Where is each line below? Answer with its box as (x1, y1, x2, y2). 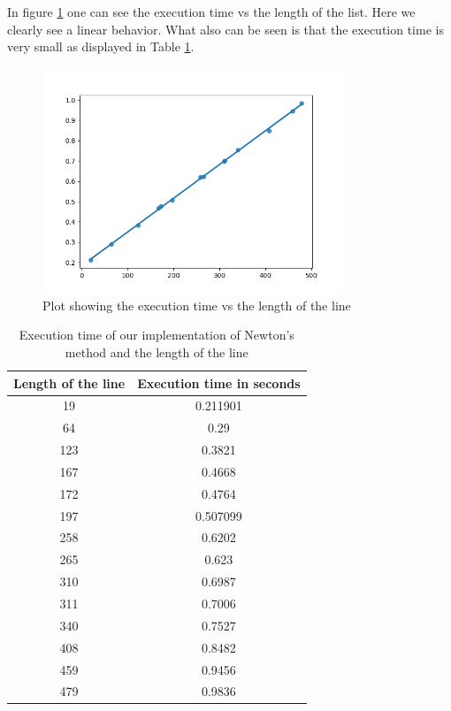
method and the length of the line (65, 342, 248, 361)
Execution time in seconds (137, 373, 301, 392)
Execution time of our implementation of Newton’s (19, 325, 294, 344)
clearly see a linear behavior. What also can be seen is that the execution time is (7, 19, 444, 38)
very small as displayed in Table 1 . (7, 37, 195, 56)
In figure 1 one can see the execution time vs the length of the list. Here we (7, 3, 416, 20)
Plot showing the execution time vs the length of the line (42, 295, 351, 314)
